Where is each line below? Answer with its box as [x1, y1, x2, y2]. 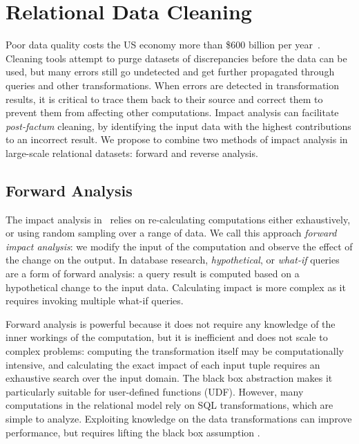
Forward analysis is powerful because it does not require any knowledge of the [6, 316, 336, 331]
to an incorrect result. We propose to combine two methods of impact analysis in [6, 132, 348, 147]
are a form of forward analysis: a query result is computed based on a [6, 266, 300, 281]
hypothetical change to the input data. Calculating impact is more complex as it [6, 279, 346, 294]
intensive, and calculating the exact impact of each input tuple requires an [6, 357, 320, 371]
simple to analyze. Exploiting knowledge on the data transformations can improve [6, 411, 352, 425]
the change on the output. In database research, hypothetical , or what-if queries [6, 252, 340, 267]
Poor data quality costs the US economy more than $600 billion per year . [6, 37, 320, 52]
